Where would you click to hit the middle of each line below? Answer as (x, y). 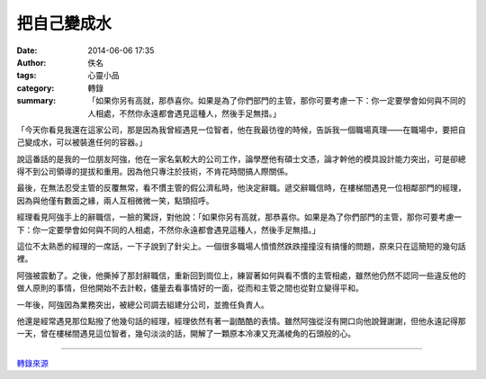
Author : (31, 62)
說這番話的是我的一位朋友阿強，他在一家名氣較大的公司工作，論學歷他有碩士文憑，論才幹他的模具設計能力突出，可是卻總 (241, 158)
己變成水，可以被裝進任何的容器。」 (82, 142)
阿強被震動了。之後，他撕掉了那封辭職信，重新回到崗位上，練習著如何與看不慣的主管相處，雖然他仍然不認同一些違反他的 (241, 275)
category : (36, 88)
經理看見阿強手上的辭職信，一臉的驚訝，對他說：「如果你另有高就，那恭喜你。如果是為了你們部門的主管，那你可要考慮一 (239, 217)
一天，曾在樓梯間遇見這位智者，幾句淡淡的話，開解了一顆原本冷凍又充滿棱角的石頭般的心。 (186, 334)
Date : (27, 50)
